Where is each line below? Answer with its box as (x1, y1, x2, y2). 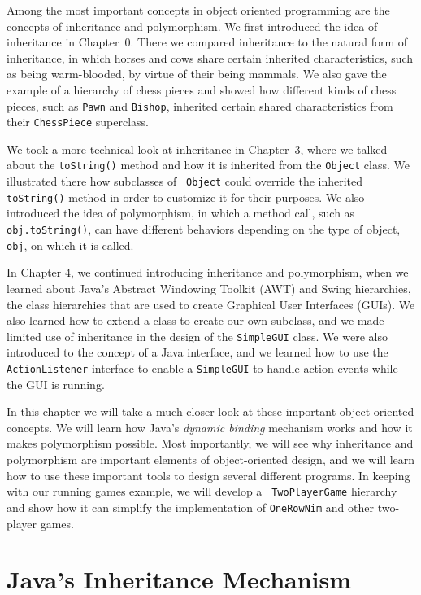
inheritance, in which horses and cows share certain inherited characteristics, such (7, 49, 414, 66)
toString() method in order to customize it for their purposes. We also (7, 188, 365, 205)
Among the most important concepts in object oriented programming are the (7, 2, 390, 18)
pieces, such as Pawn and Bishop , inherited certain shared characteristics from (7, 97, 393, 114)
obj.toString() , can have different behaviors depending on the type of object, (7, 221, 401, 238)
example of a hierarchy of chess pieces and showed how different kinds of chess (7, 81, 397, 98)
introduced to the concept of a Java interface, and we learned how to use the (7, 343, 388, 361)
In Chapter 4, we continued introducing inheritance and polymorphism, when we (7, 264, 409, 281)
